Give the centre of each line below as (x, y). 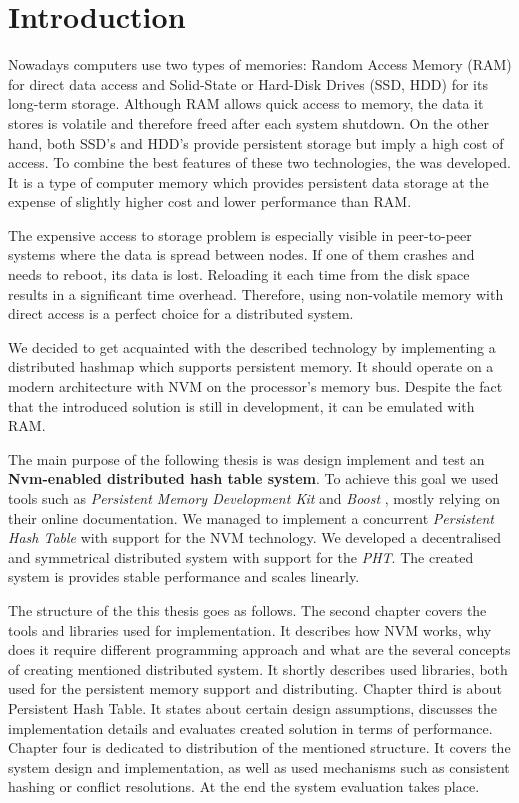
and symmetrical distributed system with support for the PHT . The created (241, 556)
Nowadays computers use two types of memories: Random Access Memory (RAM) (260, 64)
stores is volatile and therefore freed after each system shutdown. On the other (248, 122)
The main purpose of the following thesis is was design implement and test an (246, 458)
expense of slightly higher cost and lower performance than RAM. (210, 201)
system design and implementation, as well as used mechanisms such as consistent (259, 766)
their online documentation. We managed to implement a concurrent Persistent (251, 517)
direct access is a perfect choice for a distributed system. (181, 313)
